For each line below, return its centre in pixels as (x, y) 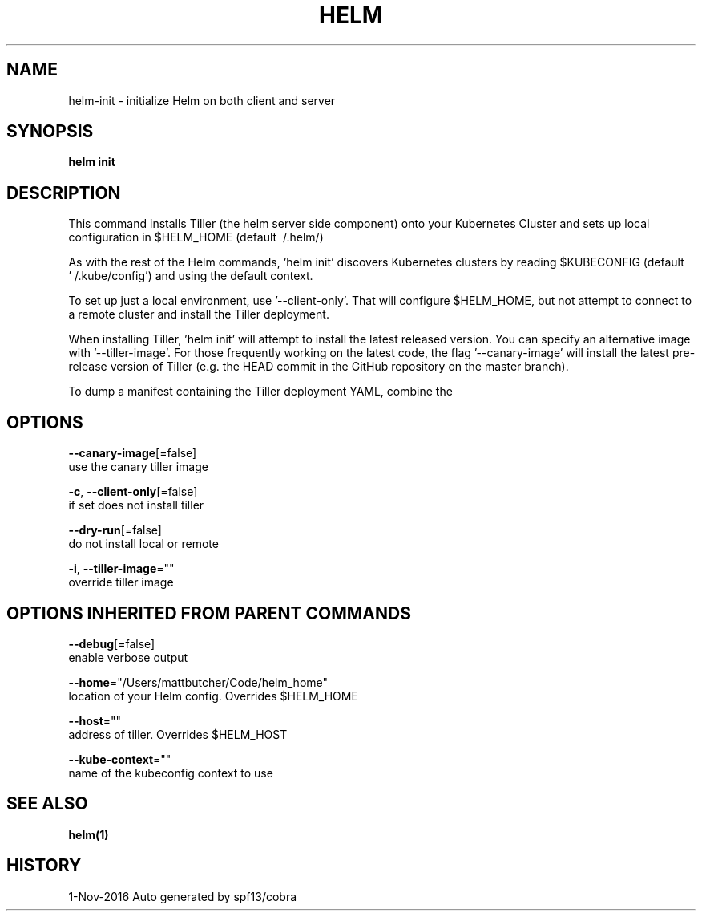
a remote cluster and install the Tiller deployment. (199, 314)
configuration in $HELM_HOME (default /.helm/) (196, 237)
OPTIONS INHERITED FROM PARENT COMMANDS (209, 613)
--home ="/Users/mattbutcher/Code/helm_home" (198, 682)
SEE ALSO (47, 804)
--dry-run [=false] (115, 530)
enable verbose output (128, 657)
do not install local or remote (143, 544)
